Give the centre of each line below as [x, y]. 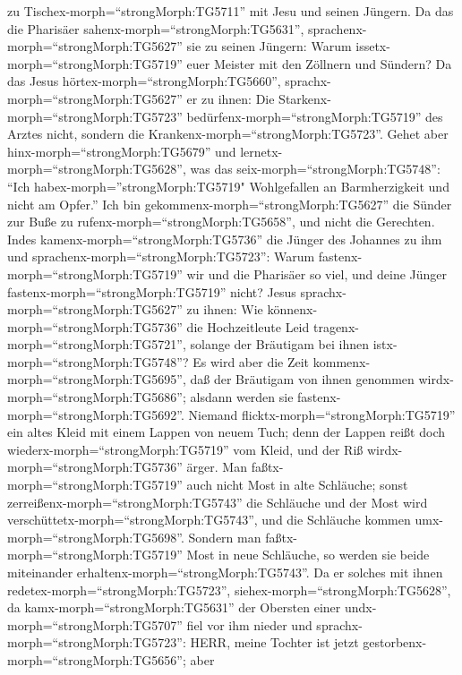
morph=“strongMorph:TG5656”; [97, 659]
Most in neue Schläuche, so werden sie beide [308, 555]
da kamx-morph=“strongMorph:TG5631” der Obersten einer [174, 607]
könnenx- [292, 309]
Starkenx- [305, 98]
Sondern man [225, 537]
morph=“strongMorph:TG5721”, [97, 344]
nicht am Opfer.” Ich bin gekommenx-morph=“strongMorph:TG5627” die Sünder [230, 204]
